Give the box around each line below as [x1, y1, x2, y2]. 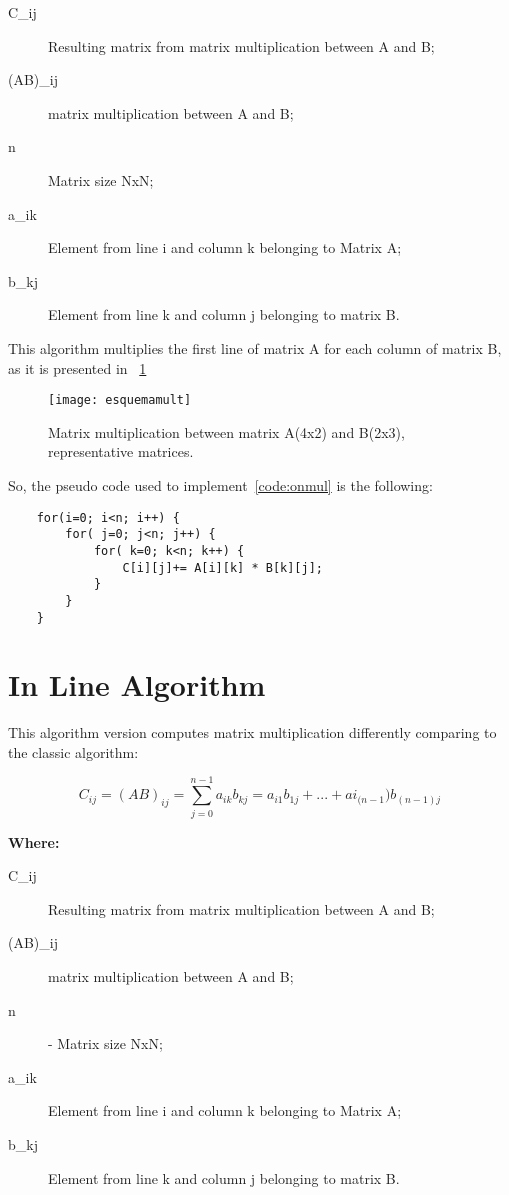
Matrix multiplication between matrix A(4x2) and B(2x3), [48, 421, 405, 442]
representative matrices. [48, 441, 194, 462]
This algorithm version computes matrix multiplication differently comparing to [8, 722, 497, 743]
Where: [8, 831, 60, 852]
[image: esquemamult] [48, 393, 192, 408]
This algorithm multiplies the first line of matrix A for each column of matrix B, [8, 337, 502, 358]
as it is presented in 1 [8, 357, 147, 378]
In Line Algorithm [8, 664, 266, 705]
